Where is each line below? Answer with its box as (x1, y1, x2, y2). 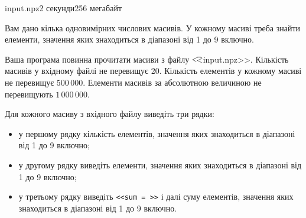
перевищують (5, 87, 53, 100)
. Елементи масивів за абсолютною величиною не (83, 76, 262, 88)
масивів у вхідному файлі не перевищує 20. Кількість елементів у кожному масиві (5, 64, 302, 77)
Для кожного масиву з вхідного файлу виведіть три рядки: (5, 108, 214, 120)
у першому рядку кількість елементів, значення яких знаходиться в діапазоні (18, 127, 295, 139)
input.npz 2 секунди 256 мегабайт (5, 2, 122, 14)
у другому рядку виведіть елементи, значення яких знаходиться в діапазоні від (18, 158, 302, 171)
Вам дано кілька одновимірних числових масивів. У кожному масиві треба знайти (5, 21, 301, 34)
